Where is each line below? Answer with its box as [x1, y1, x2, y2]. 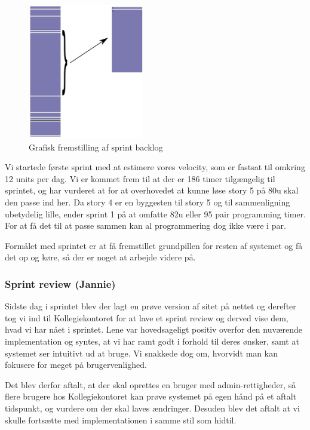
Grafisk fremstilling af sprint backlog [29, 140, 163, 153]
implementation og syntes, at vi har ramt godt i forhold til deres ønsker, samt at [5, 334, 299, 347]
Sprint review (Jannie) [5, 276, 116, 291]
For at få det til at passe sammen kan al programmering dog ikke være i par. [5, 219, 286, 232]
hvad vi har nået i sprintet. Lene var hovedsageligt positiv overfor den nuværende [5, 323, 303, 336]
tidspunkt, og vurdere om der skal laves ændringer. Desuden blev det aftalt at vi [5, 401, 300, 414]
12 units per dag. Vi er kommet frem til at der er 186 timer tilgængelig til [5, 172, 275, 185]
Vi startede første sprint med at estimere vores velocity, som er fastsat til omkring [5, 161, 305, 173]
